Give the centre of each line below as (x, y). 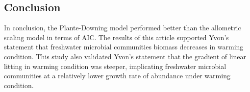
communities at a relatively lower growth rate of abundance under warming (117, 76)
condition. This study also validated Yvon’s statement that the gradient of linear (125, 56)
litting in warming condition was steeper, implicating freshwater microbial (115, 66)
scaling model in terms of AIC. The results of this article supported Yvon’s (116, 37)
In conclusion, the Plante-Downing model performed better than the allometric (123, 28)
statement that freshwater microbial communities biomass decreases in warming (124, 47)
